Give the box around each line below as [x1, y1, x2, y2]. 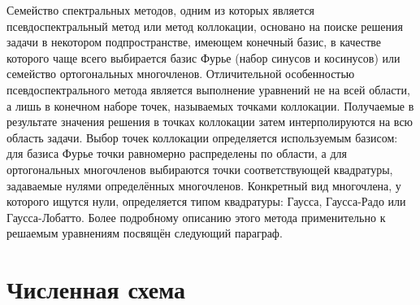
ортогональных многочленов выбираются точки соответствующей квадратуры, [6, 160, 393, 177]
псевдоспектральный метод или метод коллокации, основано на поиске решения [6, 17, 403, 34]
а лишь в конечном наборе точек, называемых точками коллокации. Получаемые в [6, 97, 414, 114]
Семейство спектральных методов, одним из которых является [6, 2, 315, 18]
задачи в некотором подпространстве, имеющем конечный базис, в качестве [6, 33, 382, 50]
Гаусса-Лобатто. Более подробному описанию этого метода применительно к [6, 208, 386, 225]
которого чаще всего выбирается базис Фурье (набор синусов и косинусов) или [6, 49, 401, 66]
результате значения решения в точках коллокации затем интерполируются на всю [6, 113, 414, 130]
